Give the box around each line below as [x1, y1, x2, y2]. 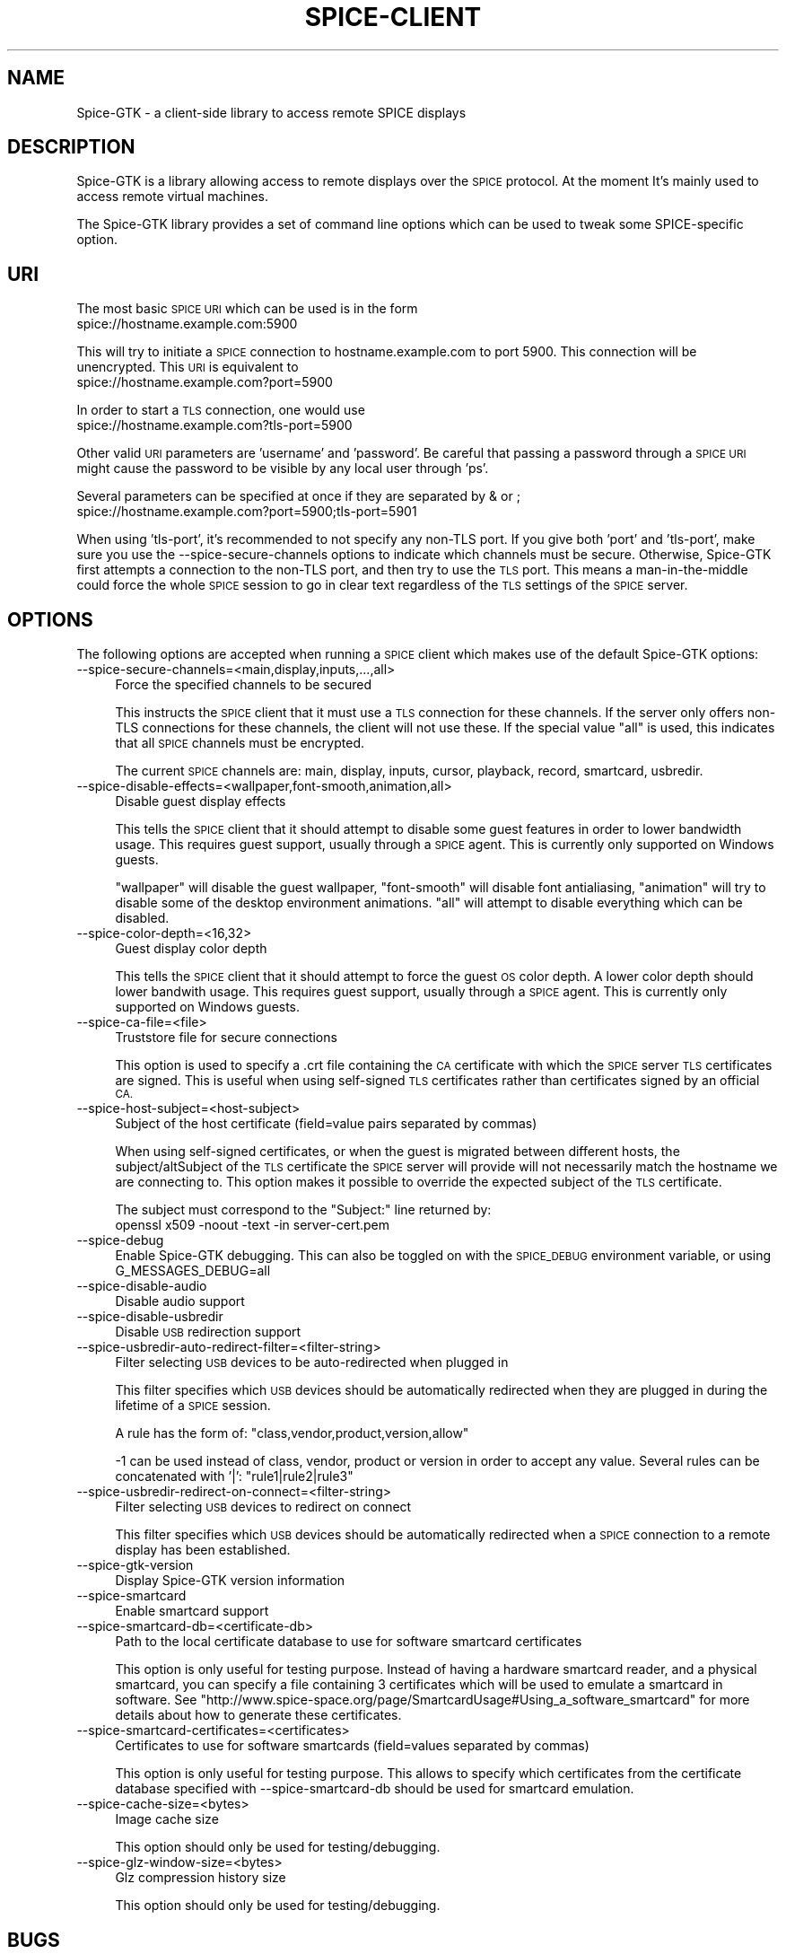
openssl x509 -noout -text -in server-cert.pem [115, 1217, 390, 1233]
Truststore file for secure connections [115, 1030, 337, 1046]
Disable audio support [115, 1293, 245, 1310]
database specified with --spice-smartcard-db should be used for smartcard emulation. [115, 1781, 634, 1797]
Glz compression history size [115, 1870, 286, 1886]
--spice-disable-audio [76, 1278, 207, 1294]
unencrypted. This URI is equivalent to [76, 359, 299, 375]
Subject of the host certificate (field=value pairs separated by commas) [115, 1116, 537, 1132]
